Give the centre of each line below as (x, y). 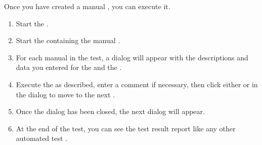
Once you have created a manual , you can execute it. (87, 6)
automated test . (41, 138)
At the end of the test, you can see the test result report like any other (126, 128)
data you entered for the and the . (69, 67)
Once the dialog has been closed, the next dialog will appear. (110, 111)
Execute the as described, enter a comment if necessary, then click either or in (137, 84)
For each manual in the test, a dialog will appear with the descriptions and (132, 57)
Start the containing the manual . (68, 40)
